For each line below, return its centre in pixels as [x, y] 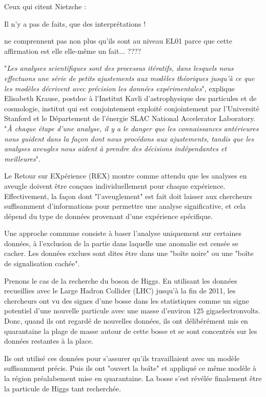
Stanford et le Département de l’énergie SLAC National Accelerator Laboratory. [130, 118]
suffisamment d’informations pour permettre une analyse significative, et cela [125, 206]
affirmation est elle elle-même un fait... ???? [73, 51]
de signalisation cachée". [42, 263]
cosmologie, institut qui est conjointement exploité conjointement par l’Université [132, 108]
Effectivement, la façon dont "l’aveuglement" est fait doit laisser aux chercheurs [128, 196]
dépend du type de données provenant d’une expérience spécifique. [109, 216]
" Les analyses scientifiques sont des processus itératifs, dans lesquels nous [119, 68]
